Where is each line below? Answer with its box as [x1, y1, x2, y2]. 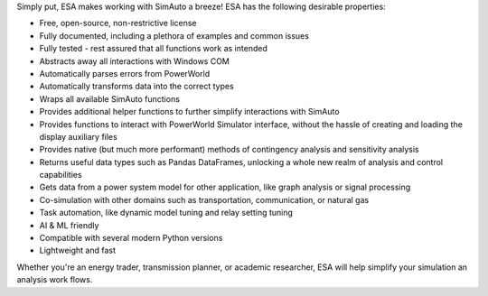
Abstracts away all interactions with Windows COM [39, 55, 230, 67]
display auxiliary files [39, 131, 117, 142]
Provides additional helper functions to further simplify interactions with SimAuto [39, 106, 340, 117]
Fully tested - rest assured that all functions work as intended [39, 43, 268, 54]
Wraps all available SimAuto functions [39, 93, 181, 104]
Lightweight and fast [39, 245, 117, 256]
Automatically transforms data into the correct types [39, 81, 234, 92]
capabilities [39, 170, 82, 180]
